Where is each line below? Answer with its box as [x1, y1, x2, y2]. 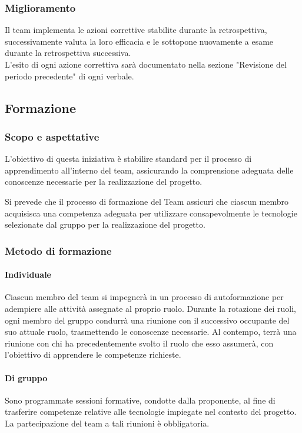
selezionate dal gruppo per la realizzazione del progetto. [5, 218, 205, 231]
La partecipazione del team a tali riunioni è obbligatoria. [5, 417, 210, 429]
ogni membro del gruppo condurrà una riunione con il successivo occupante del [5, 314, 290, 326]
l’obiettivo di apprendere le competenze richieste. [5, 348, 181, 361]
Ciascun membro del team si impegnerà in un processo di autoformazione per [5, 291, 284, 303]
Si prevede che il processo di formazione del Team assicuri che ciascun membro [5, 195, 288, 207]
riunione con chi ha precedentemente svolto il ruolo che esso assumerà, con [5, 337, 274, 349]
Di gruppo [5, 371, 48, 384]
